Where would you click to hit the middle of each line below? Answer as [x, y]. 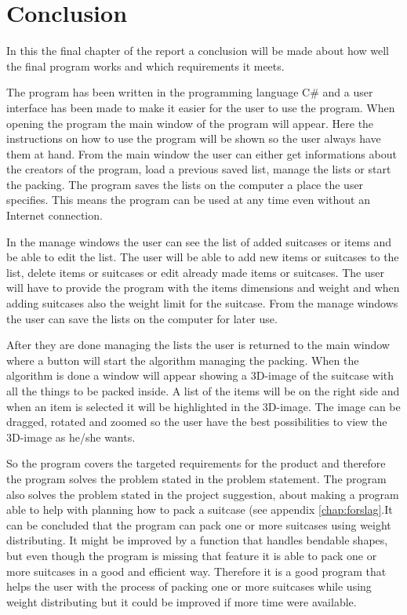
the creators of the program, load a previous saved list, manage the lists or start [199, 169]
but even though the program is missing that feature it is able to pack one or [192, 555]
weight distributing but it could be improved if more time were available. [182, 601]
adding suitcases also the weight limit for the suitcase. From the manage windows [202, 303]
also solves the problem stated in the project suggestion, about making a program [203, 494]
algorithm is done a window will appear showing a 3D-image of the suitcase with [200, 375]
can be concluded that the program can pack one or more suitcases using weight [199, 524]
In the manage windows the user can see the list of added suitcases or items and [199, 241]
